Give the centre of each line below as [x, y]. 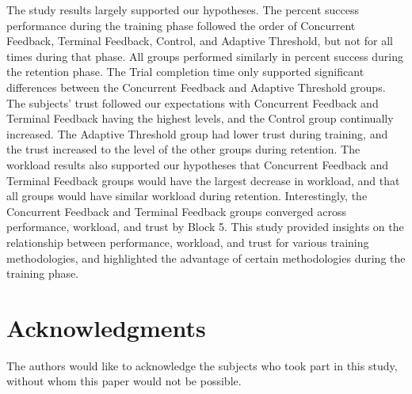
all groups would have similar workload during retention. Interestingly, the [187, 196]
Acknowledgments [106, 327]
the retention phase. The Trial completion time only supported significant [185, 72]
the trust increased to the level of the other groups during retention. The [183, 149]
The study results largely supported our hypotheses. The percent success [183, 9]
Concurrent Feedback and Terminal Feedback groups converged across [177, 211]
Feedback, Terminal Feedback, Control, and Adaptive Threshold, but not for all [200, 41]
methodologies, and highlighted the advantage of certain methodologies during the [206, 258]
